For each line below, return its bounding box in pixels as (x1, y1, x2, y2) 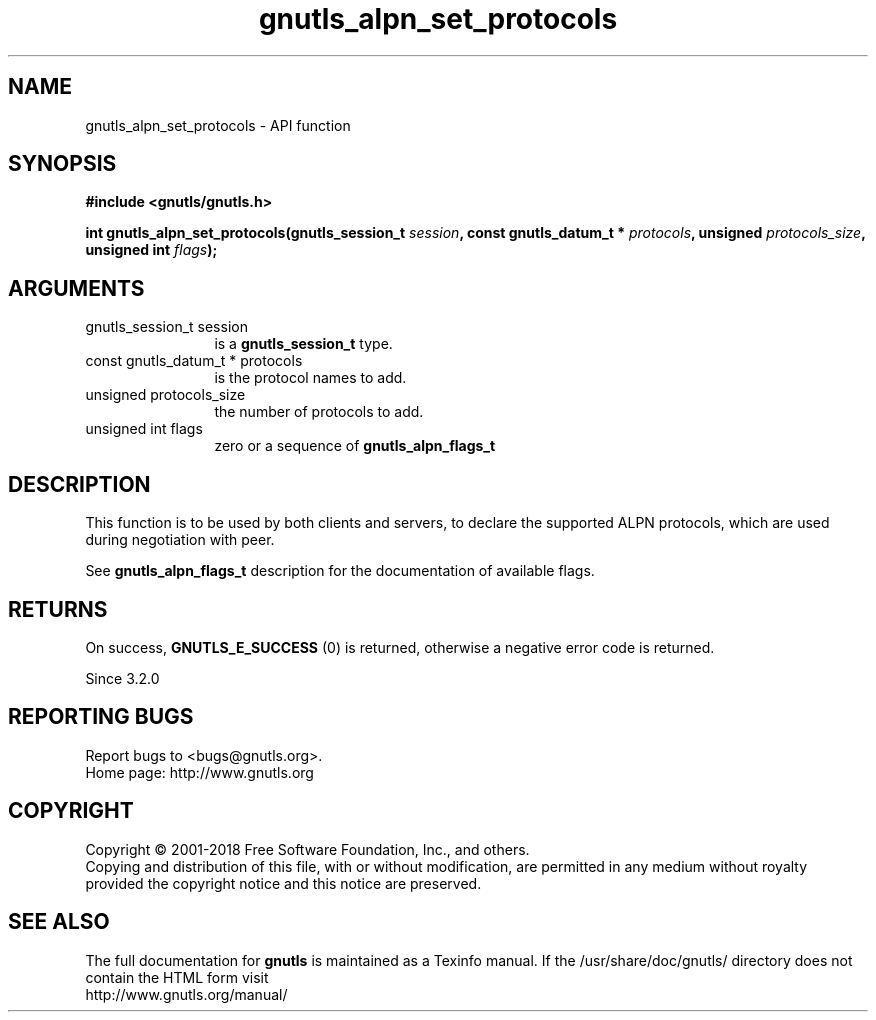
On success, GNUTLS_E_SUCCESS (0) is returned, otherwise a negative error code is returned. (85, 638, 715, 656)
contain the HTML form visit (85, 968, 269, 986)
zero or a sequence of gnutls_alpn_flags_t (214, 437, 496, 455)
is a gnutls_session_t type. (214, 335, 393, 353)
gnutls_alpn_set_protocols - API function (85, 116, 351, 134)
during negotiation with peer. (85, 531, 275, 549)
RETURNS (8, 596, 108, 622)
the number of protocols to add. (214, 403, 424, 421)
